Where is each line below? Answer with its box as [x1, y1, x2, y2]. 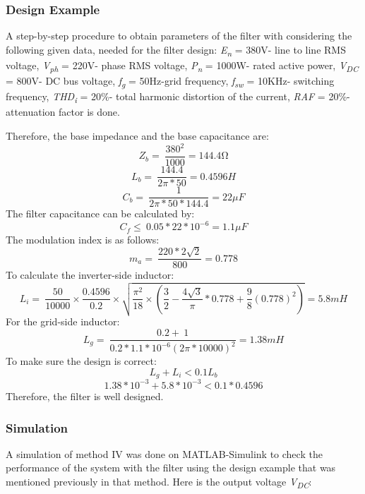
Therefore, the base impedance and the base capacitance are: [6, 128, 269, 143]
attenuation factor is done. [6, 104, 120, 119]
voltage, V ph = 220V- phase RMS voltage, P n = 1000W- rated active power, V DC [6, 57, 359, 74]
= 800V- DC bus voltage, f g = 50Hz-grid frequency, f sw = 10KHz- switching [6, 73, 335, 90]
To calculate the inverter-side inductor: [6, 267, 174, 282]
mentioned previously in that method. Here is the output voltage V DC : [6, 474, 312, 490]
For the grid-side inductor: [6, 314, 120, 329]
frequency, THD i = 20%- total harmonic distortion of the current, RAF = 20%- [6, 89, 350, 105]
